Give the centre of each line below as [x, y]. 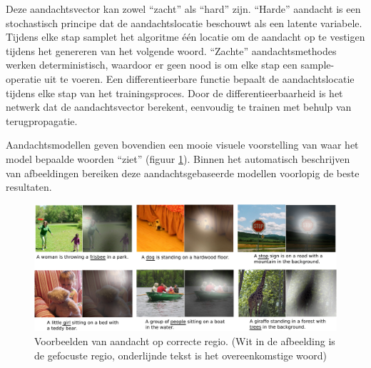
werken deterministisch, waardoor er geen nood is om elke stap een [152, 65]
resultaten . [29, 187]
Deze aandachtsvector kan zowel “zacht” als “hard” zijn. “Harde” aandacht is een [183, 9]
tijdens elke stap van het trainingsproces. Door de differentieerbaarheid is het [174, 93]
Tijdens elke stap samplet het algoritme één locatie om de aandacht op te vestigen [185, 37]
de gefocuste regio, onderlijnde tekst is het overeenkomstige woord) [181, 355]
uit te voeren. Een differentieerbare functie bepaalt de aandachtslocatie [199, 78]
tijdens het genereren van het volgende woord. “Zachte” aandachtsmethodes [171, 50]
